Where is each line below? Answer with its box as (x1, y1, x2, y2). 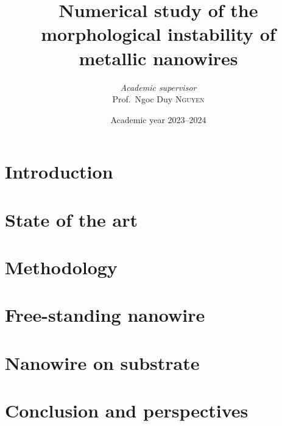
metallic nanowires (79, 45, 238, 70)
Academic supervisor (120, 80, 197, 93)
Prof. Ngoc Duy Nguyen (112, 93, 205, 105)
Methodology (5, 255, 118, 280)
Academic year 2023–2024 (110, 113, 206, 126)
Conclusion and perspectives (5, 398, 249, 423)
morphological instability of (41, 21, 276, 46)
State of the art (5, 207, 138, 232)
